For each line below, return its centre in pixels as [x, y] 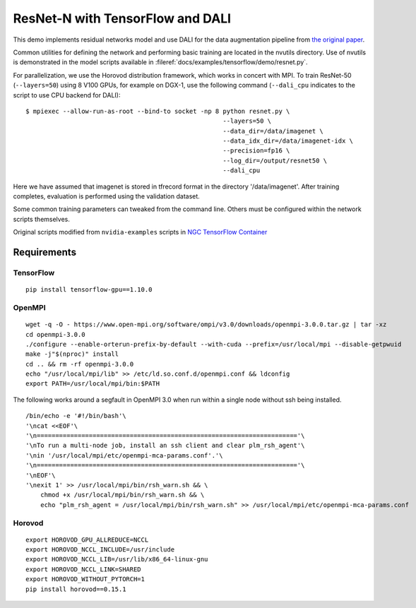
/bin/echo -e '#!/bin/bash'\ [76, 416]
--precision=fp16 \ [256, 151]
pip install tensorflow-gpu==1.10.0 [89, 290]
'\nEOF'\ [41, 475]
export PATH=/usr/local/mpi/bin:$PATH [93, 384]
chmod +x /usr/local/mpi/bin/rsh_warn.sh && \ [122, 495]
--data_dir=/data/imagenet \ [273, 131]
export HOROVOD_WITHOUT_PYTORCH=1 [85, 579]
